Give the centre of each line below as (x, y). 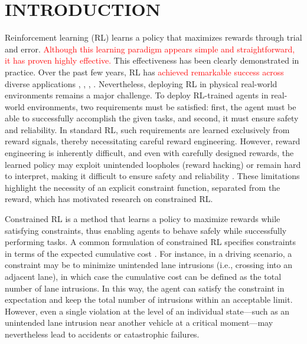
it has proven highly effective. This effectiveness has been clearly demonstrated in (152, 60)
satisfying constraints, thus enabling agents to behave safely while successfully (146, 230)
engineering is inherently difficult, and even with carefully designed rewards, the (149, 153)
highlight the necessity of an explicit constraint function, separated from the (143, 187)
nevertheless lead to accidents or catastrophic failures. (102, 334)
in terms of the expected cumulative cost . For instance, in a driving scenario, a (148, 253)
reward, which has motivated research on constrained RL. (109, 199)
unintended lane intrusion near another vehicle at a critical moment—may (139, 322)
